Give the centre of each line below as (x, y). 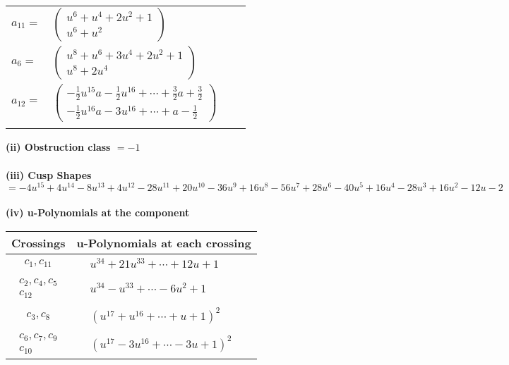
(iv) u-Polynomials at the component (98, 212)
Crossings (38, 242)
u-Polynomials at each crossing (164, 242)
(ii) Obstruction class (58, 147)
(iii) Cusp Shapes (49, 174)
